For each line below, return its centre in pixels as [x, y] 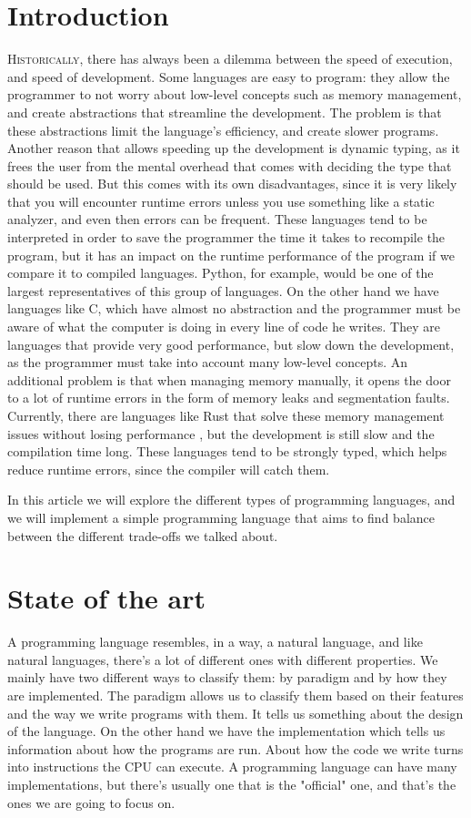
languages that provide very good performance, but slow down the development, [231, 344]
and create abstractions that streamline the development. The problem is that [225, 112]
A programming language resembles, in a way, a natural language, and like [215, 642]
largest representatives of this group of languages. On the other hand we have [223, 290]
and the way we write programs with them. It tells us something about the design [235, 713]
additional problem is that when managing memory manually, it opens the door [229, 379]
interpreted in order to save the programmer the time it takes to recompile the [226, 237]
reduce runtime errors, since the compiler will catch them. [169, 469]
